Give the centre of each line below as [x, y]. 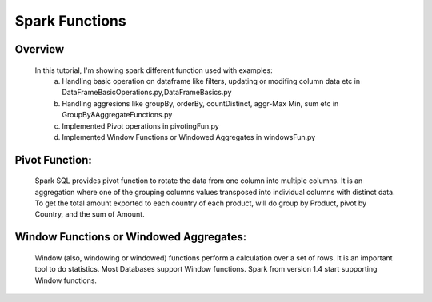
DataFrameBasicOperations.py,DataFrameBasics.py [147, 93]
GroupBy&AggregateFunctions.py [117, 115]
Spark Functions [71, 21]
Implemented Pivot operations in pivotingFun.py [140, 126]
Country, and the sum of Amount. [90, 214]
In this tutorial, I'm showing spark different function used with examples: [154, 70]
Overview [40, 49]
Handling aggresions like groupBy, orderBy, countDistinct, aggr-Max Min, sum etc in [200, 103]
